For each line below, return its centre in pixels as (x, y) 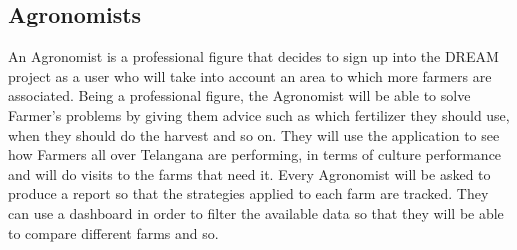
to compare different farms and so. (113, 232)
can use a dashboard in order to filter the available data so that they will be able (256, 212)
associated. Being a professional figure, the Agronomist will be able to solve (239, 95)
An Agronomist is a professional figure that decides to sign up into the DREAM (253, 56)
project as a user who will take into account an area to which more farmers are (250, 75)
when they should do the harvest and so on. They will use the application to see (254, 134)
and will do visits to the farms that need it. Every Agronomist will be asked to (249, 173)
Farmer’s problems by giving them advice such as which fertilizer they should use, (259, 114)
